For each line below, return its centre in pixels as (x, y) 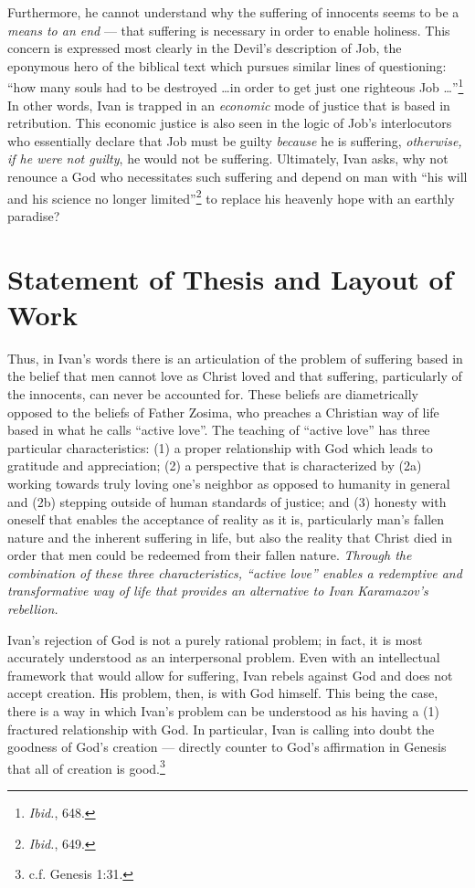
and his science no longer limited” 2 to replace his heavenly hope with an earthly (231, 196)
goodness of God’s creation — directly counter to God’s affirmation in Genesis (227, 747)
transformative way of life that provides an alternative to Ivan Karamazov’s (218, 591)
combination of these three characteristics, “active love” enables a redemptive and (235, 572)
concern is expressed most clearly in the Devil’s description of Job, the (205, 48)
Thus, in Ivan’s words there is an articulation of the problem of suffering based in (235, 358)
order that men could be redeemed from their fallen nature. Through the (210, 555)
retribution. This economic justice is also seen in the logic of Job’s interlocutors (230, 123)
